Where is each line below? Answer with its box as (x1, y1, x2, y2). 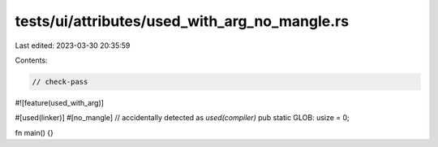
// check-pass (32, 77, 88, 86)
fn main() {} (15, 128, 54, 137)
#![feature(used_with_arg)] (15, 97, 105, 107)
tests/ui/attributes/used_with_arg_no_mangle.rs (15, 12, 349, 30)
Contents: (15, 55, 48, 65)
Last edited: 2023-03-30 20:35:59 (15, 41, 131, 50)
